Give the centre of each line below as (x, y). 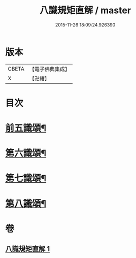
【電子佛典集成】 (49, 69)
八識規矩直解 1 (28, 249)
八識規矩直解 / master (85, 10)
